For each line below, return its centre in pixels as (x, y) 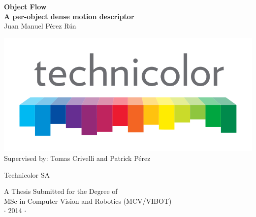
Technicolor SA (27, 174)
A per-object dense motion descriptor (69, 16)
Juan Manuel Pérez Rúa (40, 26)
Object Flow (25, 6)
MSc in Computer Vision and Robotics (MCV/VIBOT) (88, 201)
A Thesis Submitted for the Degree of (61, 191)
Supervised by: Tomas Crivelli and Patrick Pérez (77, 158)
